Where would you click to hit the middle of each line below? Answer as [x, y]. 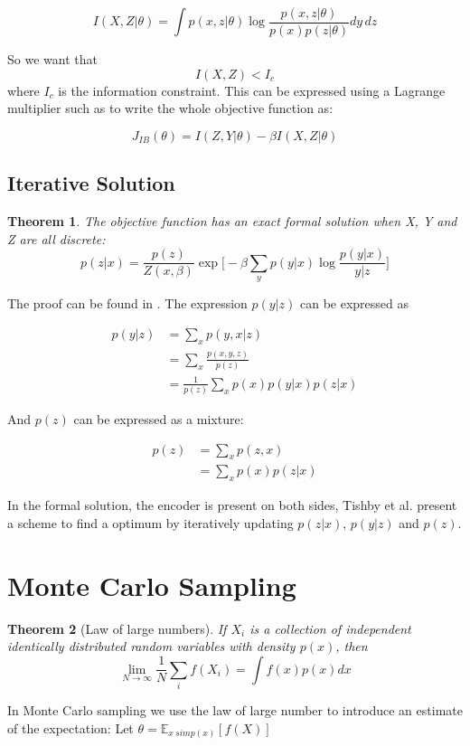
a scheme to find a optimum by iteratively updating [150, 522]
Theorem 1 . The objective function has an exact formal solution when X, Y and [232, 221]
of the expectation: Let [70, 727]
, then [352, 646]
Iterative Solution [91, 183]
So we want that [52, 59]
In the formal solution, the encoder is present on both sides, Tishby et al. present [232, 505]
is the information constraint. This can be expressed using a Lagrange [252, 90]
